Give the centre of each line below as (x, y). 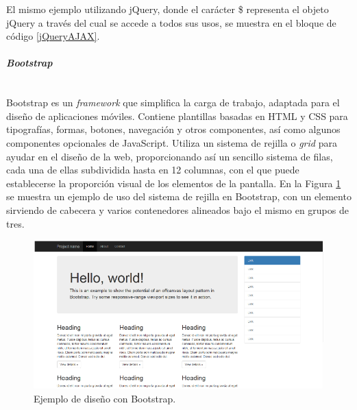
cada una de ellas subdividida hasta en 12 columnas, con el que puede (153, 170)
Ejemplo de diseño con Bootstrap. (105, 398)
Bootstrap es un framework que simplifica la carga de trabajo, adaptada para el (173, 102)
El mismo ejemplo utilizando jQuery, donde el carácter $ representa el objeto (168, 9)
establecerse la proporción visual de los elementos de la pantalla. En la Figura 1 (174, 183)
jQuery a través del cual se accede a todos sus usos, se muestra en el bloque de (171, 22)
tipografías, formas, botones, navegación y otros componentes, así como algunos (173, 129)
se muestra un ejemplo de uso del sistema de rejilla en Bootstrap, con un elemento (179, 196)
